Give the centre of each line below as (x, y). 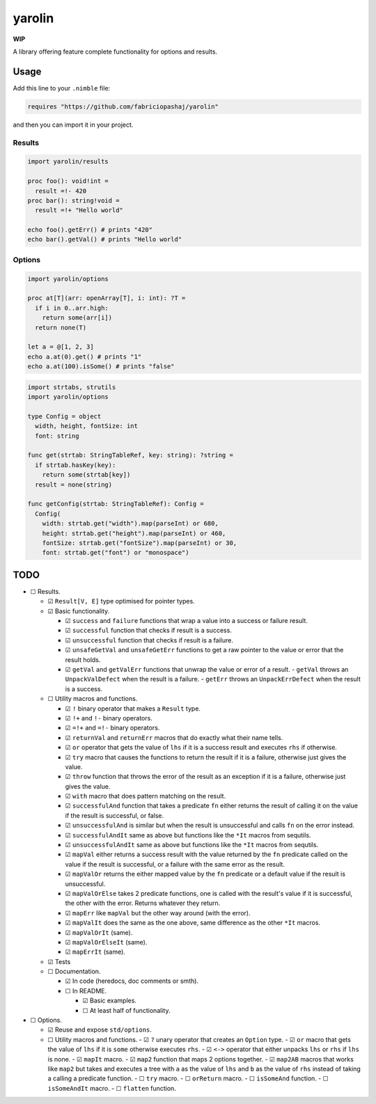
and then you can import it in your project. (73, 125)
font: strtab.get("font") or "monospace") (116, 553)
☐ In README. (86, 991)
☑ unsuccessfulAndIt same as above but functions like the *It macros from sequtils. (192, 845)
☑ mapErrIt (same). (95, 952)
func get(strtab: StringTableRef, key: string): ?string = (130, 455)
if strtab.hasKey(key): (76, 465)
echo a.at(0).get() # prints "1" (85, 356)
